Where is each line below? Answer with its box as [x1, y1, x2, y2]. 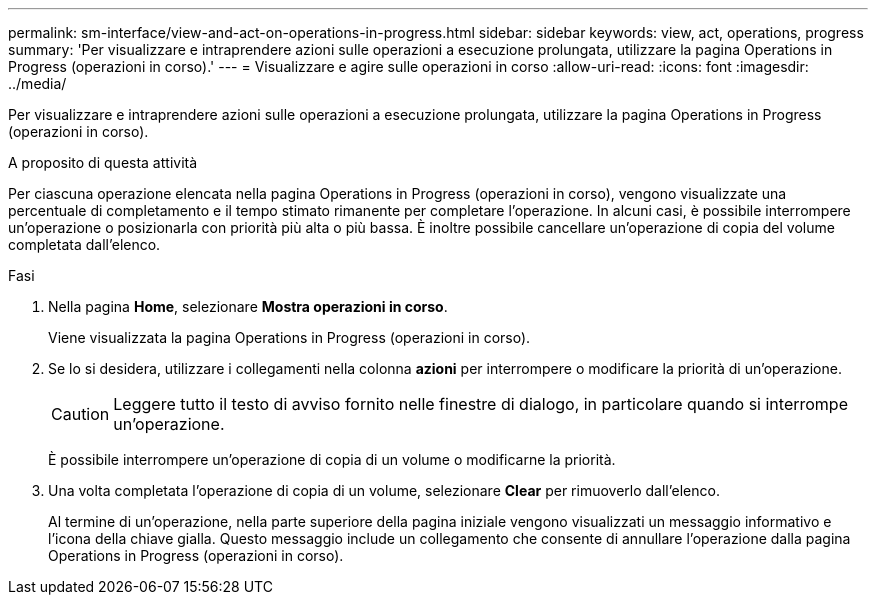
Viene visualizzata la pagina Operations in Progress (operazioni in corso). [48, 329, 531, 346]
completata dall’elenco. [8, 236, 161, 253]
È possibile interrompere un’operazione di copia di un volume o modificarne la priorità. [48, 451, 616, 468]
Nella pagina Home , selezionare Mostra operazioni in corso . [48, 298, 448, 315]
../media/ [8, 75, 67, 92]
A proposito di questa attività [8, 154, 198, 171]
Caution [51, 404, 110, 424]
